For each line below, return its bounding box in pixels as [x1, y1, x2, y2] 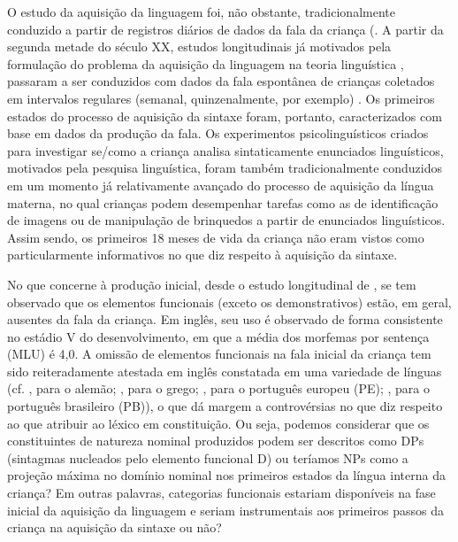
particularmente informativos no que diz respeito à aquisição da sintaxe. [7, 245, 398, 264]
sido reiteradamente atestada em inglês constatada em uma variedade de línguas [7, 361, 442, 380]
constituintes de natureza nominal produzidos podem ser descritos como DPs [7, 431, 424, 450]
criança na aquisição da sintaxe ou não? [7, 518, 222, 537]
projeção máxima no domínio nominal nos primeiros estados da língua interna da [7, 466, 446, 484]
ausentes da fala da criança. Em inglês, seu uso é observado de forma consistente [7, 310, 443, 329]
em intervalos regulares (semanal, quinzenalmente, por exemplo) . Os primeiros [7, 89, 435, 107]
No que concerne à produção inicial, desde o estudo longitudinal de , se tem [7, 275, 416, 293]
